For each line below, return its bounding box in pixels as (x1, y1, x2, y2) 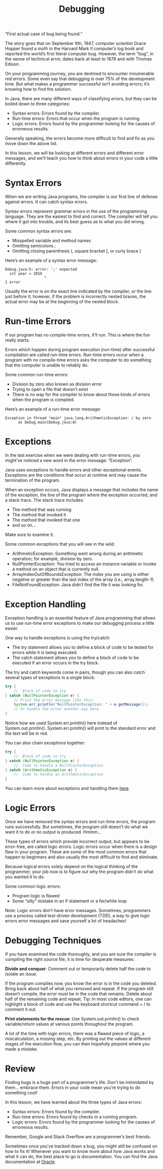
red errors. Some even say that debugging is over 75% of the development (5, 76, 155, 82)
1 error (5, 280, 21, 285)
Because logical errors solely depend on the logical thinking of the (5, 864, 138, 870)
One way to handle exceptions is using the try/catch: (5, 635, 110, 640)
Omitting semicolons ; (12, 243, 56, 249)
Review (5, 1063, 36, 1074)
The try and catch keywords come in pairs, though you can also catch (5, 669, 145, 675)
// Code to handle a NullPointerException (14, 763, 104, 768)
